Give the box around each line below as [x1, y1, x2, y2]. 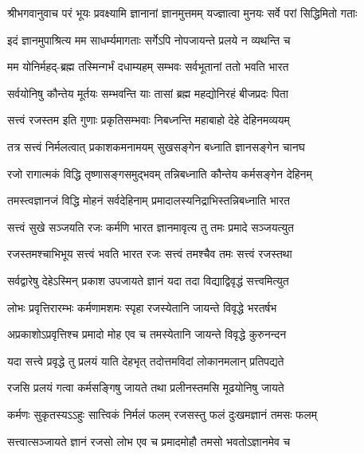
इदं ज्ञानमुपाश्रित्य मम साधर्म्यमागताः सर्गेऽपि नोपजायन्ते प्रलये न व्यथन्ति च [7, 31, 291, 48]
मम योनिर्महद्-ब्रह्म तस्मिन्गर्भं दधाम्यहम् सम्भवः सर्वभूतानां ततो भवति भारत [7, 58, 289, 75]
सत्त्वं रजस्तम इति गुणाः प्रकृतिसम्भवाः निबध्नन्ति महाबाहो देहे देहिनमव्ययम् [7, 112, 290, 128]
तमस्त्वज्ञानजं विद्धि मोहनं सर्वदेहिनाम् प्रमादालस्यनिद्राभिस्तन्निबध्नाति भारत [7, 192, 290, 209]
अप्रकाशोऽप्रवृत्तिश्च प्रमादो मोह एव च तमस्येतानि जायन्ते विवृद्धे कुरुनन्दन [7, 326, 287, 342]
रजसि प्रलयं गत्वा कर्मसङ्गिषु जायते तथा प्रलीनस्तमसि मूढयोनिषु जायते [7, 379, 284, 396]
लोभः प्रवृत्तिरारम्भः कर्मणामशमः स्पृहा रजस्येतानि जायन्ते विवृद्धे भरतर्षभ [7, 299, 277, 315]
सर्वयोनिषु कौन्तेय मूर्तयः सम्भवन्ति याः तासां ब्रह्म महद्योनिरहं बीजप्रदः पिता [7, 84, 288, 101]
